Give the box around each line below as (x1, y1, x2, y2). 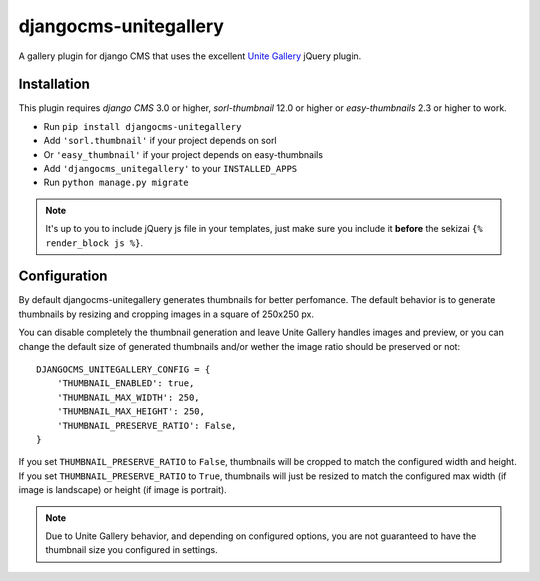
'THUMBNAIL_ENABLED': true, (56, 378, 195, 389)
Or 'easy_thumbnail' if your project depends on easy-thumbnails (43, 148, 324, 160)
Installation (18, 76, 90, 93)
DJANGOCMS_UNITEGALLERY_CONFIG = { (36, 364, 211, 375)
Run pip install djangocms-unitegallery (43, 120, 242, 132)
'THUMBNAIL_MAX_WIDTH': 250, (56, 391, 200, 403)
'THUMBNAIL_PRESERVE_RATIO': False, (56, 420, 237, 431)
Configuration (18, 268, 108, 285)
